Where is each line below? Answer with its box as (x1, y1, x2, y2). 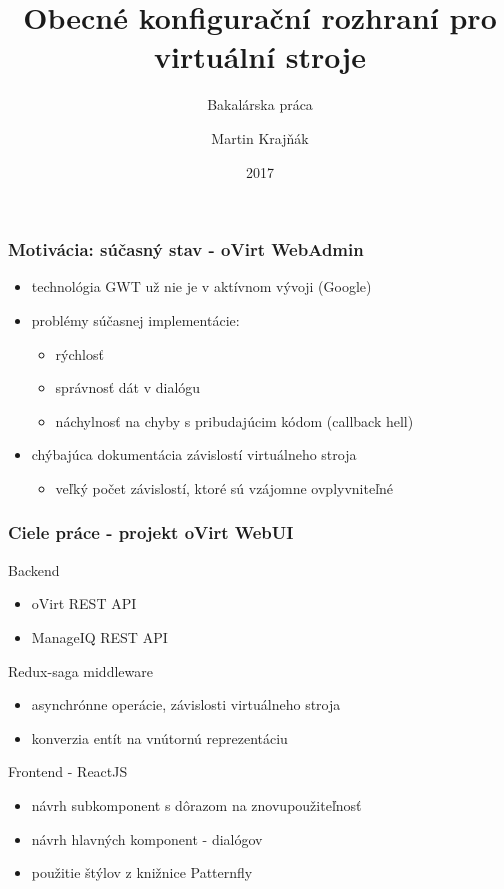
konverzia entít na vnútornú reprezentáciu (31, 727, 288, 748)
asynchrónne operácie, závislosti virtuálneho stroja (31, 694, 341, 715)
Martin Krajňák (211, 127, 309, 148)
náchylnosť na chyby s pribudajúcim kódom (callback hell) (55, 410, 414, 431)
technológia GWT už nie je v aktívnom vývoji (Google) (31, 276, 372, 297)
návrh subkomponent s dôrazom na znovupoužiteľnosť (31, 794, 362, 815)
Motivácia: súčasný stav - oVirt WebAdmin (8, 237, 364, 262)
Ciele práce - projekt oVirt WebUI (8, 520, 294, 545)
